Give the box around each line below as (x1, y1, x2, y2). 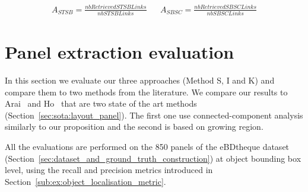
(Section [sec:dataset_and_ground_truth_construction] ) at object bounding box (5, 152, 301, 164)
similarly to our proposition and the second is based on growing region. (5, 120, 263, 133)
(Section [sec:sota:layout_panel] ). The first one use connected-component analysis (5, 108, 303, 121)
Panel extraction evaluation (5, 40, 234, 64)
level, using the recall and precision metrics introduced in (5, 164, 213, 176)
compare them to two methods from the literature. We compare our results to (5, 85, 288, 98)
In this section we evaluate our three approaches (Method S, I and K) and (5, 73, 275, 86)
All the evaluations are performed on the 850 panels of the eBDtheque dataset (5, 140, 290, 152)
